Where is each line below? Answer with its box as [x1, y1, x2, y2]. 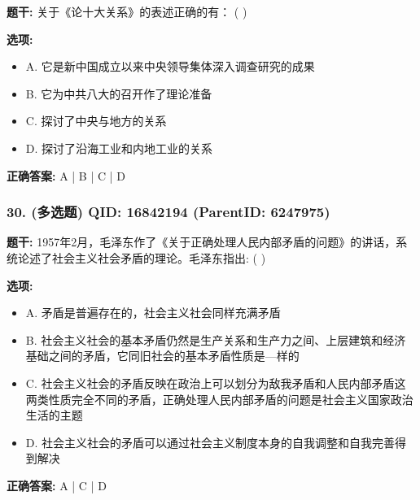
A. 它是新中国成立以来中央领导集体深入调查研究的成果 [25, 58, 315, 75]
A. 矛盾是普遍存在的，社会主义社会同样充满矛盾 [25, 304, 281, 321]
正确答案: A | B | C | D [7, 167, 125, 184]
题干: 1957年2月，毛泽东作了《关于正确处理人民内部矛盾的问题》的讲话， [7, 233, 396, 250]
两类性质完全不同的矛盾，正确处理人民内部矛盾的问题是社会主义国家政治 [25, 390, 413, 407]
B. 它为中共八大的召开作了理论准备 [25, 85, 212, 102]
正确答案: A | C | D [7, 476, 107, 493]
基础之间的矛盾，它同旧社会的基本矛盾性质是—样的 [25, 347, 300, 364]
